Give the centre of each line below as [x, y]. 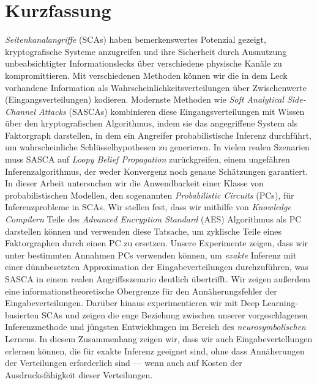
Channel [21, 111]
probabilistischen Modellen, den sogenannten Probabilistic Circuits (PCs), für [150, 195]
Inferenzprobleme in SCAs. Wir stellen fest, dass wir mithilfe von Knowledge [148, 207]
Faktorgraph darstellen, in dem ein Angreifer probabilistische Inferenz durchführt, [158, 135]
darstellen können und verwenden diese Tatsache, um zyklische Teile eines [143, 231]
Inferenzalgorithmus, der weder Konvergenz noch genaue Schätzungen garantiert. [157, 171]
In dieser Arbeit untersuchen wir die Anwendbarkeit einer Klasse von [134, 183]
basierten [22, 314]
